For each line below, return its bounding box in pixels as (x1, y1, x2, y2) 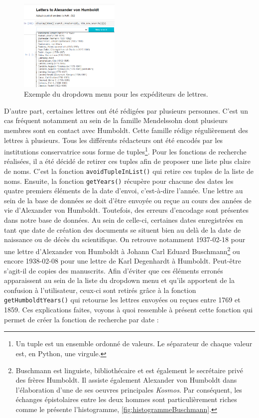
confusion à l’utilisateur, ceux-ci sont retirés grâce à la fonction (4, 284, 196, 295)
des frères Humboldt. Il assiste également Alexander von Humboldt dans (15, 375, 237, 385)
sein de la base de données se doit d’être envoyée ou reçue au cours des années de (4, 195, 252, 205)
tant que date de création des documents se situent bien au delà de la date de (4, 224, 241, 235)
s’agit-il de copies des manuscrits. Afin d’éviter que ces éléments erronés (4, 265, 223, 276)
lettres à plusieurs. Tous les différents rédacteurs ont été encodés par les (4, 135, 223, 145)
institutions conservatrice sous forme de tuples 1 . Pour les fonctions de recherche (4, 145, 247, 156)
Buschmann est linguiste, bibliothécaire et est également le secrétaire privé (15, 365, 243, 375)
